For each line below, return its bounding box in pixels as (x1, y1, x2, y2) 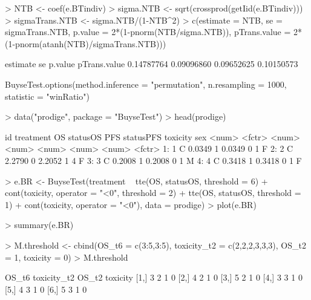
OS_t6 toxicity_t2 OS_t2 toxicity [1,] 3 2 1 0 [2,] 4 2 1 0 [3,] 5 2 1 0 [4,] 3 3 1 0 (5, 271, 303, 284)
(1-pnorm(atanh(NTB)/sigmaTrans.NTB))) (5, 37, 166, 50)
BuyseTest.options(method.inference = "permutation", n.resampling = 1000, (5, 77, 287, 90)
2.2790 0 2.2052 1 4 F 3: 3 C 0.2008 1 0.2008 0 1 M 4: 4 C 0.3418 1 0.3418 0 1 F (5, 154, 302, 166)
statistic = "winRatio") (5, 90, 90, 102)
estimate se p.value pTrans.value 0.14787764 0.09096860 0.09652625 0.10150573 (5, 57, 298, 70)
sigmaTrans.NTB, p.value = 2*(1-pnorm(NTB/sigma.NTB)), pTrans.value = (5, 25, 291, 38)
